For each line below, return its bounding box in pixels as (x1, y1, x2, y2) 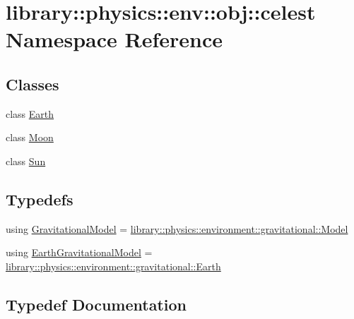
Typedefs (6, 188, 73, 210)
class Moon (6, 130, 54, 145)
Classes (6, 73, 59, 95)
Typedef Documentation (6, 293, 187, 315)
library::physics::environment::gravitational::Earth (6, 258, 221, 273)
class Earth (6, 106, 54, 121)
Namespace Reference (6, 25, 223, 54)
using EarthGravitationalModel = (6, 245, 153, 260)
